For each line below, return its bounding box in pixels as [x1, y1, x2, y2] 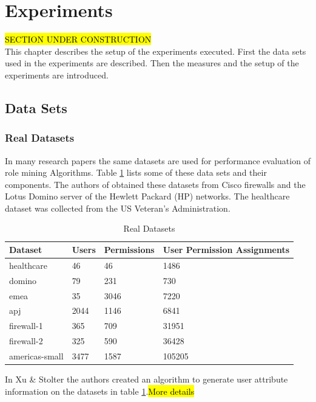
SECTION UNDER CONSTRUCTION [5, 33, 152, 46]
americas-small [9, 349, 64, 362]
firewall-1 [9, 319, 43, 332]
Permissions [104, 243, 155, 256]
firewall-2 [9, 334, 43, 347]
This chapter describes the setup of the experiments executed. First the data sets [5, 44, 306, 57]
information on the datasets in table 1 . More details [5, 384, 195, 397]
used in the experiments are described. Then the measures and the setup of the [5, 57, 299, 69]
